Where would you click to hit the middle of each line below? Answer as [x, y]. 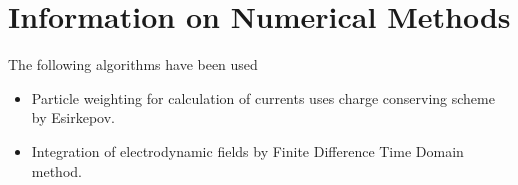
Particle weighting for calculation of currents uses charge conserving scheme [263, 97]
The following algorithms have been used [133, 64]
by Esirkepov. [73, 117]
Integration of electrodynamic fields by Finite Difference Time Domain [247, 150]
